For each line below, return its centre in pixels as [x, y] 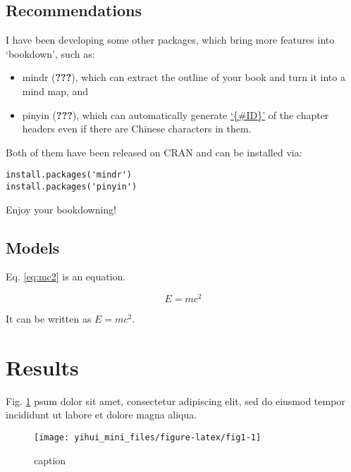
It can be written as [49, 319]
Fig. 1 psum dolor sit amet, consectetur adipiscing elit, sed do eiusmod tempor [175, 400]
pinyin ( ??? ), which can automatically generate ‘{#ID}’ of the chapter [175, 114]
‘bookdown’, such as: [50, 53]
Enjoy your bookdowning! [61, 209]
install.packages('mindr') [69, 175]
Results [42, 367]
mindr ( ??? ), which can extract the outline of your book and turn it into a [184, 77]
